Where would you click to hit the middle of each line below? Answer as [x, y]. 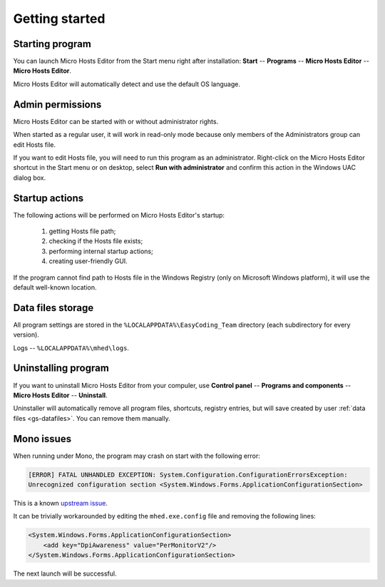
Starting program [52, 44]
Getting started [59, 19]
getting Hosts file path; [82, 231]
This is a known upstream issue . [61, 503]
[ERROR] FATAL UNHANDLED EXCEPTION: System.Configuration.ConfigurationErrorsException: [188, 475]
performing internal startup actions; [101, 251]
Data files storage [53, 308]
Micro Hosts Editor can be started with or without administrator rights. [116, 121]
